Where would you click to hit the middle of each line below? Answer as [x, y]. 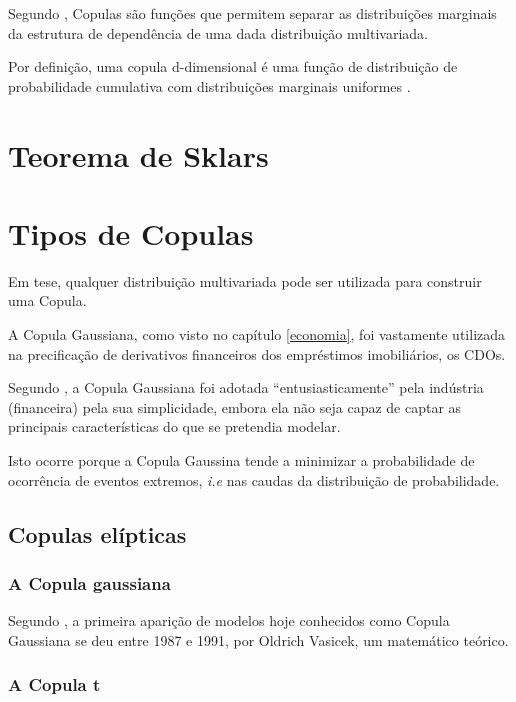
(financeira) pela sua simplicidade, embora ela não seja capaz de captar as [235, 406]
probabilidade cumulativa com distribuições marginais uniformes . [209, 85]
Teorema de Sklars [138, 154]
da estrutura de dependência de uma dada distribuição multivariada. [218, 32]
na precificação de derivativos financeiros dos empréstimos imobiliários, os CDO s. [257, 353]
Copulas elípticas [97, 533]
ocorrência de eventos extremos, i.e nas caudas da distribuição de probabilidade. [254, 479]
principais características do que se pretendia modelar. [174, 426]
